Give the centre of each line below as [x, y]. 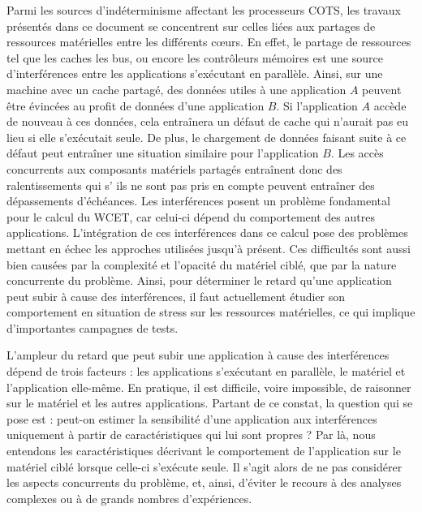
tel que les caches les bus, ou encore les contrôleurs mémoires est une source [195, 57]
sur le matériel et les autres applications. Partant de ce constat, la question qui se [210, 403]
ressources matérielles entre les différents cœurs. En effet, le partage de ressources [209, 42]
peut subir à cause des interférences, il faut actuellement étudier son [176, 296]
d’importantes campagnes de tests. [93, 327]
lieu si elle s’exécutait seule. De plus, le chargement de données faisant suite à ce [207, 137]
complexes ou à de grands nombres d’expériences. [129, 498]
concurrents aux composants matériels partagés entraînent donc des [174, 168]
